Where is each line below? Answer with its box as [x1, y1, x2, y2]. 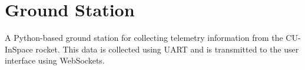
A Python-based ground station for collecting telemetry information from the [5, 32, 283, 44]
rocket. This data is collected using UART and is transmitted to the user [35, 43, 299, 55]
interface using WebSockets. [5, 54, 105, 66]
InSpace [5, 43, 33, 55]
